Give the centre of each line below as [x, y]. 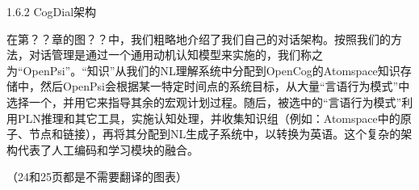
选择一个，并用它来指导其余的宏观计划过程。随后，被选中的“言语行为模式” [204, 101]
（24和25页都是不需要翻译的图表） [97, 177]
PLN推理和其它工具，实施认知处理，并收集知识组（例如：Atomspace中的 [209, 118]
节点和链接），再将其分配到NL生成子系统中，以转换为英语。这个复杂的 [215, 134]
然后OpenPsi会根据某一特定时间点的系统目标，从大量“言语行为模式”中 [225, 86]
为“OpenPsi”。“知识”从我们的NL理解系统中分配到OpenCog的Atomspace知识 [203, 70]
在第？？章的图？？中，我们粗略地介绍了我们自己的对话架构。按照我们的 [199, 38]
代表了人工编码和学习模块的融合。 [108, 149]
